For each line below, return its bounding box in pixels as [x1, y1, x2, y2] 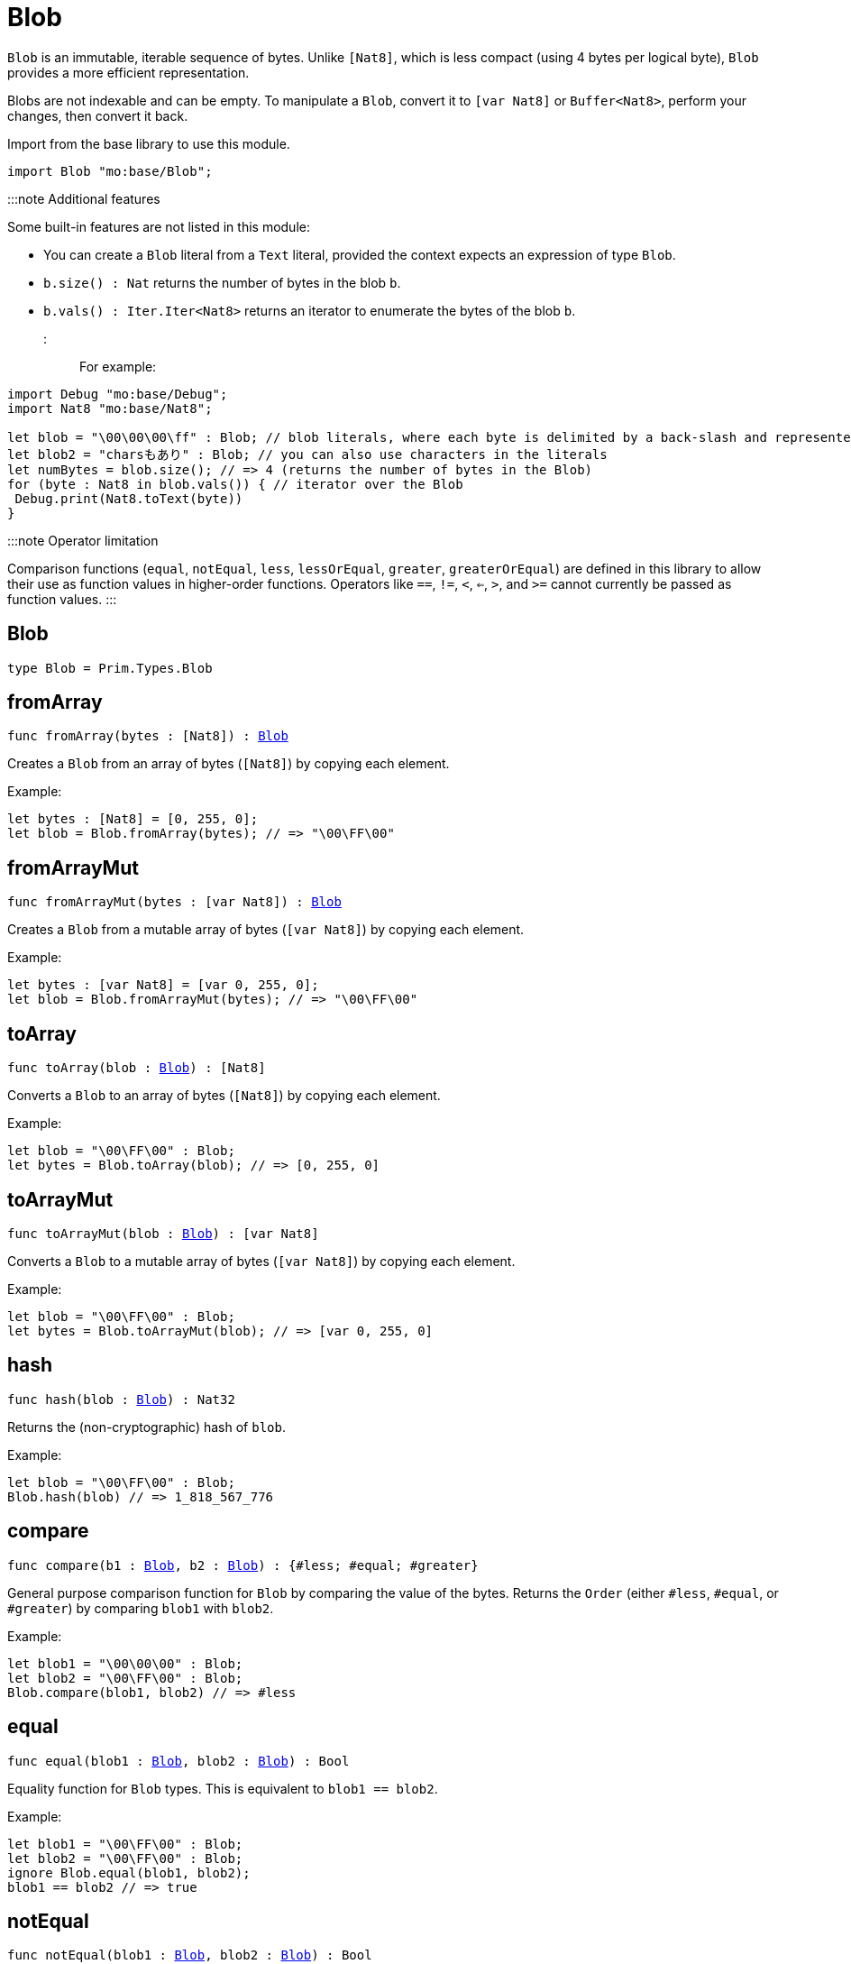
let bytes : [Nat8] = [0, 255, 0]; [7, 812, 259, 827]
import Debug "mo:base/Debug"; [7, 386, 228, 401]
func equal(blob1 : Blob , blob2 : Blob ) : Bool [7, 1753, 350, 1768]
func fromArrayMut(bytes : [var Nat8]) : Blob [7, 895, 342, 910]
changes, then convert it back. [7, 107, 188, 124]
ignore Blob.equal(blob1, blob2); [7, 1865, 251, 1880]
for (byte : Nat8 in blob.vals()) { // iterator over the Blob [7, 476, 463, 491]
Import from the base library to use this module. [7, 135, 290, 151]
